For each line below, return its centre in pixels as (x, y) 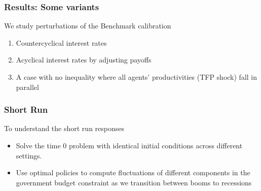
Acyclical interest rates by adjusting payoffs (84, 60)
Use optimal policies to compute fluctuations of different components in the (133, 172)
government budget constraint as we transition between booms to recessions (134, 182)
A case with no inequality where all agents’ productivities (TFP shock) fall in (137, 77)
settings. (29, 155)
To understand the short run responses (64, 128)
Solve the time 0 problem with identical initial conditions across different (129, 145)
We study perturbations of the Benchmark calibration (88, 26)
